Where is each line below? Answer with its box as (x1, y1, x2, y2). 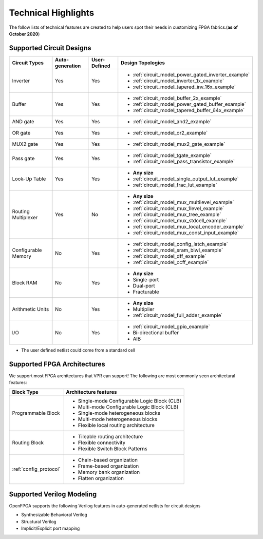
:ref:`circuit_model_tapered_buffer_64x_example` (132, 107, 245, 114)
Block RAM (12, 279, 38, 286)
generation (55, 62, 81, 69)
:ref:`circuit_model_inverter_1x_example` (132, 77, 224, 84)
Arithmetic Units (12, 306, 49, 312)
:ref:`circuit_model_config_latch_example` (132, 240, 228, 247)
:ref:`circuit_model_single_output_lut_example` (132, 175, 239, 182)
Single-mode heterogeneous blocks (78, 409, 161, 416)
